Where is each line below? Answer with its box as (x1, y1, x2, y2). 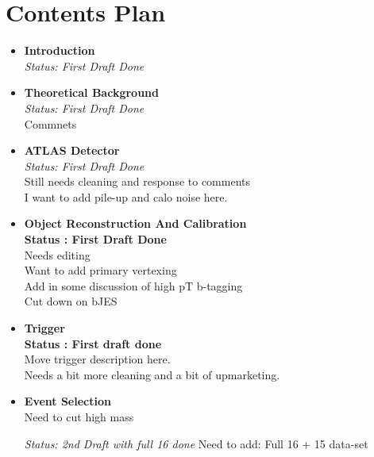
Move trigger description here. (24, 351, 171, 367)
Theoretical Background (24, 84, 159, 101)
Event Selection (24, 393, 111, 409)
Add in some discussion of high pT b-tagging (24, 277, 243, 294)
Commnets (24, 115, 77, 132)
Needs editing (24, 246, 91, 263)
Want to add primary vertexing (24, 262, 177, 278)
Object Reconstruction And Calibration (24, 215, 247, 232)
